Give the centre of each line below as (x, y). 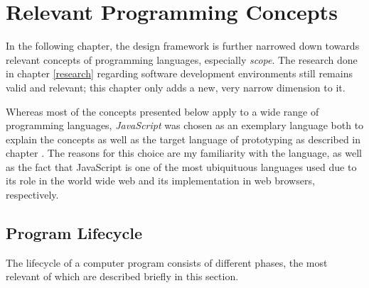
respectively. (32, 195)
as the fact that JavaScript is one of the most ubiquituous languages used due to (181, 166)
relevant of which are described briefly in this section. (122, 276)
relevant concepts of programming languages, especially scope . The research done (182, 59)
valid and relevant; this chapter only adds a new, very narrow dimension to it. (176, 87)
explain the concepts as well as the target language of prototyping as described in (183, 139)
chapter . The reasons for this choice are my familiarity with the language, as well (184, 153)
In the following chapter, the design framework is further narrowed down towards (183, 46)
